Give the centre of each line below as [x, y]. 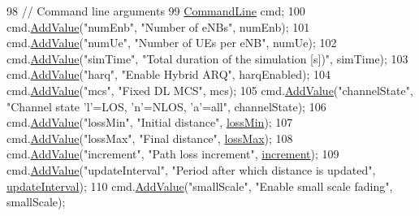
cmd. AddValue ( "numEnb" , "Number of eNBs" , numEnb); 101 [158, 26]
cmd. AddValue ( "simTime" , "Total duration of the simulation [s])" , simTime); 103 [207, 58]
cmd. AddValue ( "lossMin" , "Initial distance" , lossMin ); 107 [150, 122]
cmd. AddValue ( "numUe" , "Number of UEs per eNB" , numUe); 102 [172, 43]
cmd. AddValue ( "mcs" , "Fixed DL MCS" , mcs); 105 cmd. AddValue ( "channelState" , [210, 90]
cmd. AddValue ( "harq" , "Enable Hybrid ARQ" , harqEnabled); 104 [168, 74]
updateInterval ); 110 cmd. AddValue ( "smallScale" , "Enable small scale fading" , [200, 186]
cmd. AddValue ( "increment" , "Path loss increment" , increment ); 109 [173, 154]
